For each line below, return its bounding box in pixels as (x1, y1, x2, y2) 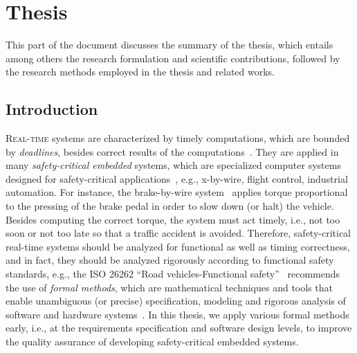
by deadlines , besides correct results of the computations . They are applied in (6, 144, 339, 159)
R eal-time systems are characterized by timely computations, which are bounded (6, 131, 350, 145)
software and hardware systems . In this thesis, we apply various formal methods (6, 307, 349, 321)
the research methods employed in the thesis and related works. (6, 64, 275, 79)
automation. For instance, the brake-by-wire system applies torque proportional (6, 185, 348, 199)
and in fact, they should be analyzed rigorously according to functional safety (6, 253, 334, 267)
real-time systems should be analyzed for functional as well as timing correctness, (6, 239, 350, 253)
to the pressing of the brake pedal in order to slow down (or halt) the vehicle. (6, 199, 334, 213)
